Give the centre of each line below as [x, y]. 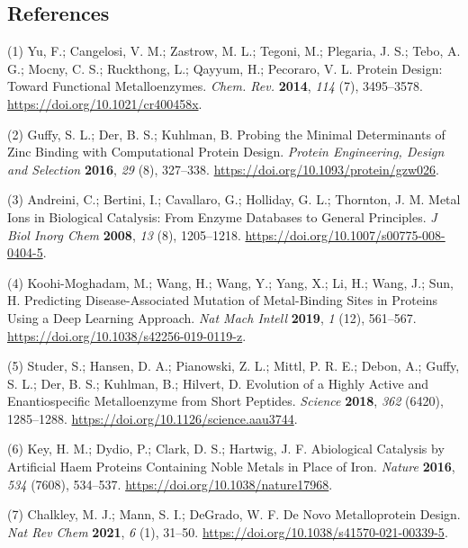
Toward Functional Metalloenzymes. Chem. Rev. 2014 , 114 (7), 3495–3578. [215, 86]
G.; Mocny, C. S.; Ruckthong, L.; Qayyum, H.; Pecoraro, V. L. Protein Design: [225, 68]
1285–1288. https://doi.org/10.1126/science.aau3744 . [153, 418]
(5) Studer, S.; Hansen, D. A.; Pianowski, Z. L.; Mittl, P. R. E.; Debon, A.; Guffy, [234, 366]
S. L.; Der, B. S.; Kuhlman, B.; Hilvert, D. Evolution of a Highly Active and [218, 383]
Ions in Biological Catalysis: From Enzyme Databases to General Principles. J [222, 216]
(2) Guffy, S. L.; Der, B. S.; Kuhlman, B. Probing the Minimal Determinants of [226, 134]
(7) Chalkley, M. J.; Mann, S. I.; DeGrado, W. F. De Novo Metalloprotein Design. [234, 514]
